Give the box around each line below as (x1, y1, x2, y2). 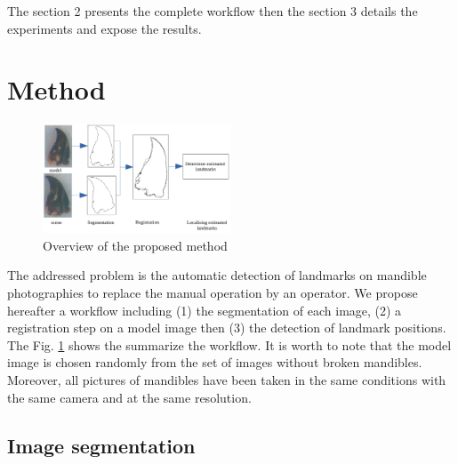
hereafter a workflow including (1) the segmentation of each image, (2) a (7, 300, 402, 319)
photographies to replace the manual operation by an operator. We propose (7, 284, 418, 302)
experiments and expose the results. (7, 19, 202, 37)
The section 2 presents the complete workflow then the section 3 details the (7, 2, 418, 20)
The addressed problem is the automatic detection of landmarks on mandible (7, 266, 427, 284)
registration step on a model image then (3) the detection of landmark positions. (7, 318, 446, 337)
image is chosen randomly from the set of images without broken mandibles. (7, 353, 422, 372)
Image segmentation (7, 431, 196, 459)
